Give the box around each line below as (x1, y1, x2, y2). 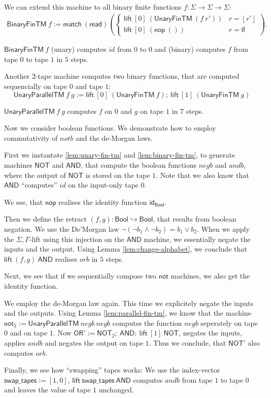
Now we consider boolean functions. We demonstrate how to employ (4, 123, 216, 133)
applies (4, 337, 26, 348)
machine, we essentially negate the (144, 233, 251, 244)
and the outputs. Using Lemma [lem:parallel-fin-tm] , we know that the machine (4, 308, 251, 318)
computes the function (112, 317, 182, 328)
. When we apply (197, 223, 250, 234)
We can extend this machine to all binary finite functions (4, 2, 182, 12)
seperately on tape (200, 317, 258, 328)
